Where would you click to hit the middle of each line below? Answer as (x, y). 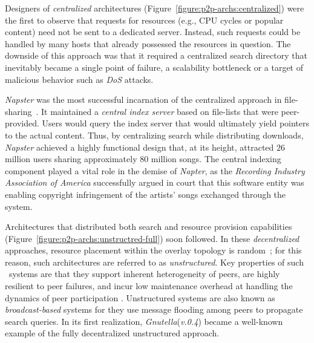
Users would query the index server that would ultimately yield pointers (176, 123)
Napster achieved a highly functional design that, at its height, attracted (139, 147)
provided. (22, 123)
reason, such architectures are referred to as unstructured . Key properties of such (154, 262)
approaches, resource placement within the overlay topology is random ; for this (153, 250)
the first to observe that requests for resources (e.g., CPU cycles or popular (144, 20)
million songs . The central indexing (216, 159)
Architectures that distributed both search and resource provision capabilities (149, 227)
